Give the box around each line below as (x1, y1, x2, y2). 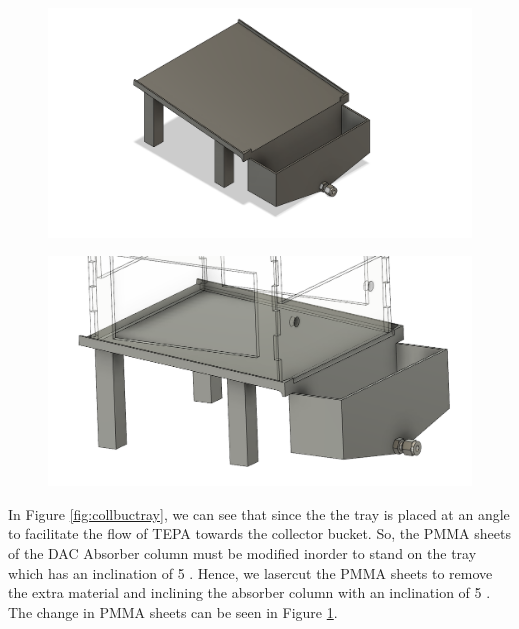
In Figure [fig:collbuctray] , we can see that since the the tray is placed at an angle (8, 503, 510, 524)
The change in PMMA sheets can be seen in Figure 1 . (8, 601, 338, 622)
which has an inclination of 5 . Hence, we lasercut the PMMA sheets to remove (8, 562, 493, 583)
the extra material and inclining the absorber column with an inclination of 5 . (8, 582, 491, 603)
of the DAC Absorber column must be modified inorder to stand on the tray (8, 542, 477, 563)
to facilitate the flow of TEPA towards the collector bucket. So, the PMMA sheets (8, 523, 511, 544)
